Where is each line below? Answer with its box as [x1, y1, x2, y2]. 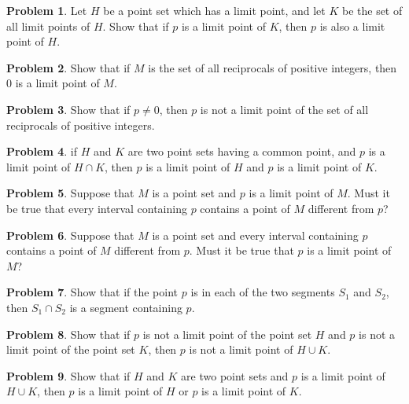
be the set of [341, 2, 403, 18]
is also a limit [319, 17, 385, 34]
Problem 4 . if [6, 143, 78, 160]
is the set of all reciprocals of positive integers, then [148, 59, 397, 75]
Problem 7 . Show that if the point [6, 284, 179, 300]
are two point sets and [181, 367, 289, 384]
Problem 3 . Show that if [6, 101, 131, 117]
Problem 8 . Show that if [6, 325, 131, 342]
